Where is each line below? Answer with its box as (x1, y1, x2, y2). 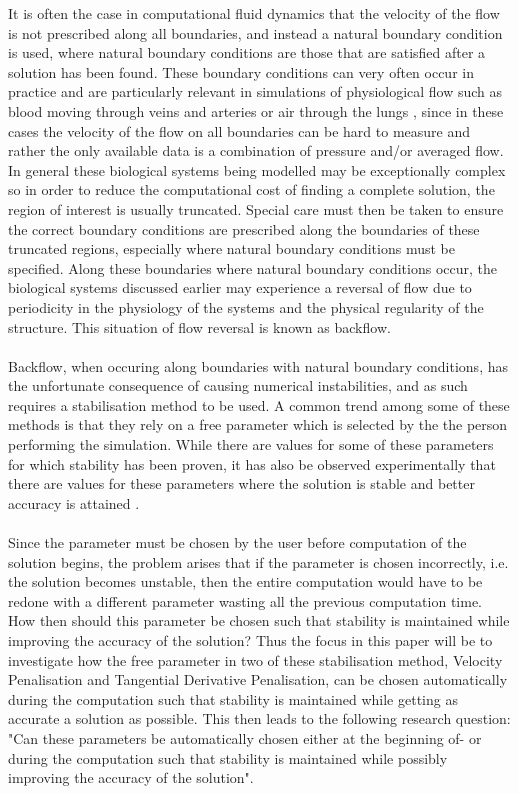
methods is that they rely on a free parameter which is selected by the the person (8, 414, 508, 435)
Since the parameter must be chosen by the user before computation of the (8, 532, 467, 553)
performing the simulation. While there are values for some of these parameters (8, 434, 494, 455)
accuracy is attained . (8, 492, 140, 513)
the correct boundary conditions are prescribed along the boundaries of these (8, 218, 480, 239)
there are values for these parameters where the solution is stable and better (8, 473, 475, 494)
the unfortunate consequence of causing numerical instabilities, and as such (8, 375, 468, 396)
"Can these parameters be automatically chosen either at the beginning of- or (8, 727, 482, 748)
